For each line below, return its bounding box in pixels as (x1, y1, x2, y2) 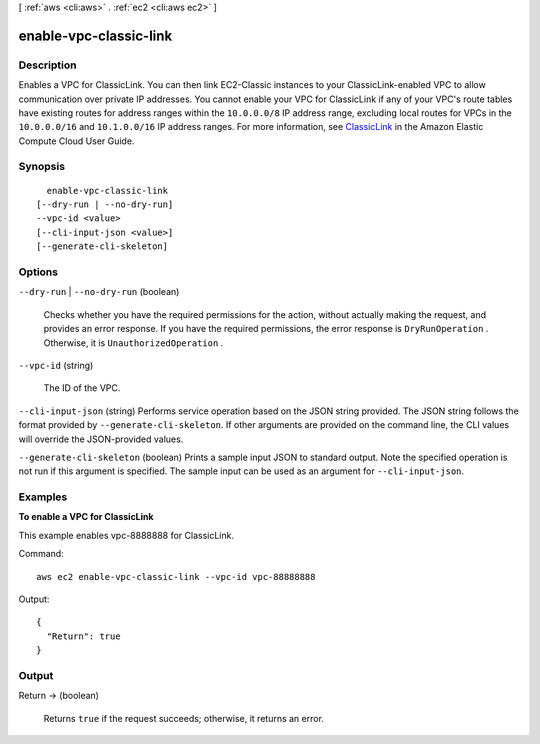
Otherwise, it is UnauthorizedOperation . (43, 336, 224, 349)
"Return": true (46, 630, 121, 642)
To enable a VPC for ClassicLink (18, 511, 154, 523)
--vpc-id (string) (18, 359, 94, 371)
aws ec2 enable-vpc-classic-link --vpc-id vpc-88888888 (36, 571, 316, 582)
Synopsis (18, 160, 65, 174)
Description (18, 58, 77, 72)
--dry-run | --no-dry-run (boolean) (18, 286, 180, 298)
